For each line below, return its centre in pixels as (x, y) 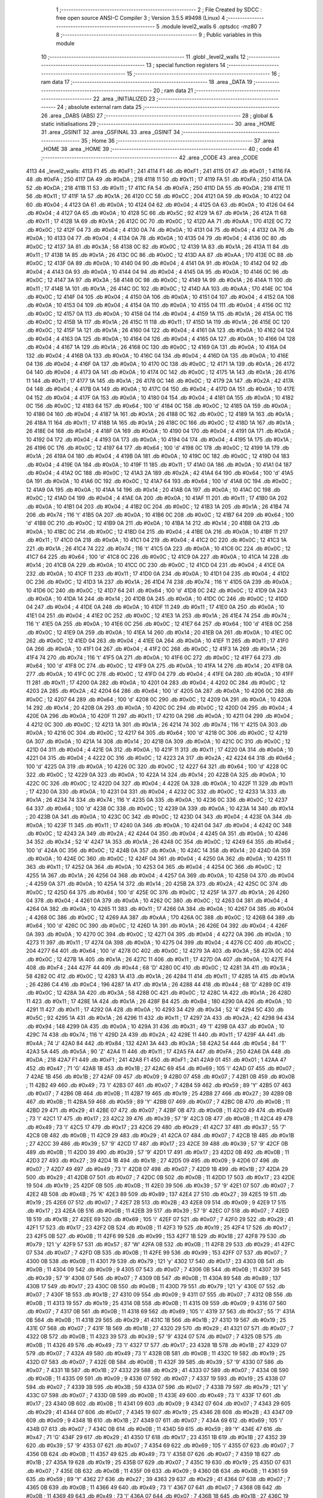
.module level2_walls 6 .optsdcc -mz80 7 (211, 26)
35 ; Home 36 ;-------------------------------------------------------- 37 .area (178, 140)
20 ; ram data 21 (173, 90)
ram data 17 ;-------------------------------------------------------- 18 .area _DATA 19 (147, 82)
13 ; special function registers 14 (185, 65)
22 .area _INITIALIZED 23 (124, 98)
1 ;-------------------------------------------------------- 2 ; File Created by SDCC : (159, 10)
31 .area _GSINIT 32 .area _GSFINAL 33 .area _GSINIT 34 (111, 132)
